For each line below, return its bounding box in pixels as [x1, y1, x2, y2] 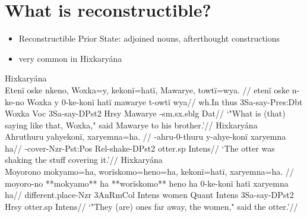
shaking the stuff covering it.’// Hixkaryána [5, 153, 163, 166]
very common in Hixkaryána [18, 52, 122, 64]
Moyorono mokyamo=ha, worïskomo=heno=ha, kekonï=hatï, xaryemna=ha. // [5, 165, 294, 178]
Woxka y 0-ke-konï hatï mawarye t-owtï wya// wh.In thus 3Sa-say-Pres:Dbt [27, 95, 303, 108]
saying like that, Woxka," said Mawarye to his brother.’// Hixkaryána [5, 118, 258, 131]
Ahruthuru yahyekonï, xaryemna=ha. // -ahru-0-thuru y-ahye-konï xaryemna [5, 130, 286, 143]
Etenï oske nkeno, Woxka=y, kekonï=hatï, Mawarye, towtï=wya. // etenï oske [5, 83, 290, 96]
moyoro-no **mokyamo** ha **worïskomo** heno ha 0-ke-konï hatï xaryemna [5, 177, 289, 189]
